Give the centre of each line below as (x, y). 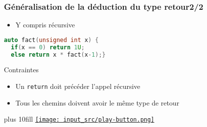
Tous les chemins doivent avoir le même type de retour (97, 102)
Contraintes (21, 70)
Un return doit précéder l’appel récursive (78, 86)
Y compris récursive (45, 25)
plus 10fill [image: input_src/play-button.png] (79, 119)
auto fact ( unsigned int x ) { (51, 40)
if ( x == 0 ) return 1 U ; (48, 47)
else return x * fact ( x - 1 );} (58, 54)
